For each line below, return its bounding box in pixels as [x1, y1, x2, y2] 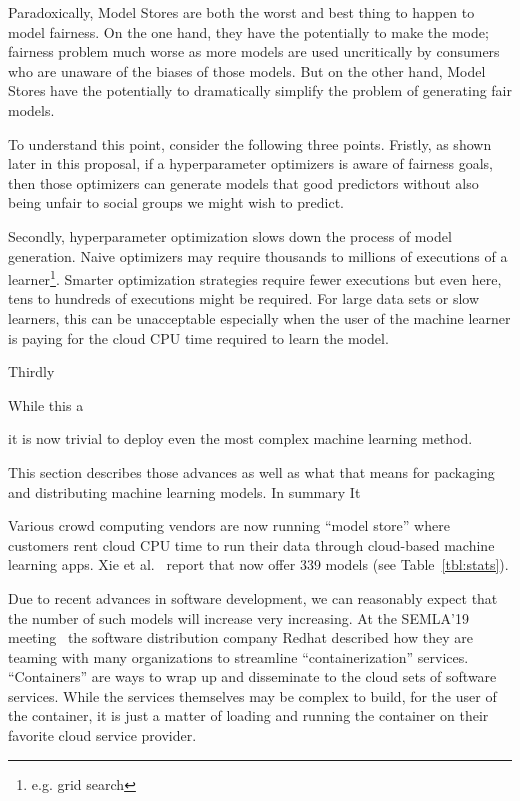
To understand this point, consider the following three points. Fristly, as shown [8, 133, 492, 154]
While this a [8, 394, 84, 415]
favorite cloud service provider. [8, 725, 197, 746]
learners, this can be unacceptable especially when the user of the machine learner [8, 307, 511, 328]
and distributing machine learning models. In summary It [8, 481, 361, 502]
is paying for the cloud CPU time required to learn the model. [8, 327, 389, 348]
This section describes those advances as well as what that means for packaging [8, 461, 495, 482]
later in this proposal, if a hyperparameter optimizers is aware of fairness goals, [8, 153, 494, 174]
